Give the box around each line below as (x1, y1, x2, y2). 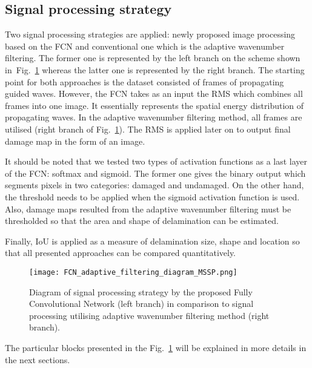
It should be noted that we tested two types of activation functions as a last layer (5, 155, 308, 168)
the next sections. (5, 353, 70, 366)
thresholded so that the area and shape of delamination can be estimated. (5, 214, 279, 227)
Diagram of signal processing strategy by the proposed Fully (29, 285, 253, 298)
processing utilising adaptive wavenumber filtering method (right (29, 309, 270, 321)
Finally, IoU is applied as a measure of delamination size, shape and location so (5, 234, 300, 247)
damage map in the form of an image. (5, 134, 145, 147)
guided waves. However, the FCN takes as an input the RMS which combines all (5, 87, 303, 100)
